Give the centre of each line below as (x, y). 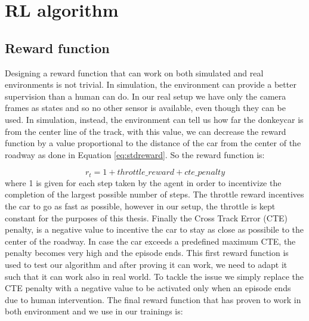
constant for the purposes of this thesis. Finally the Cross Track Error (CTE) (146, 217)
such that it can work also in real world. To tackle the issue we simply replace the (154, 276)
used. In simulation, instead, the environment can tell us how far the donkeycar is (154, 119)
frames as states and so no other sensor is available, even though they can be (145, 108)
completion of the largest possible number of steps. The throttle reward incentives (154, 194)
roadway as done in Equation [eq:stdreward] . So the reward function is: (135, 154)
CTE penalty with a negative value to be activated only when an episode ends (148, 288)
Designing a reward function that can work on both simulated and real (134, 72)
